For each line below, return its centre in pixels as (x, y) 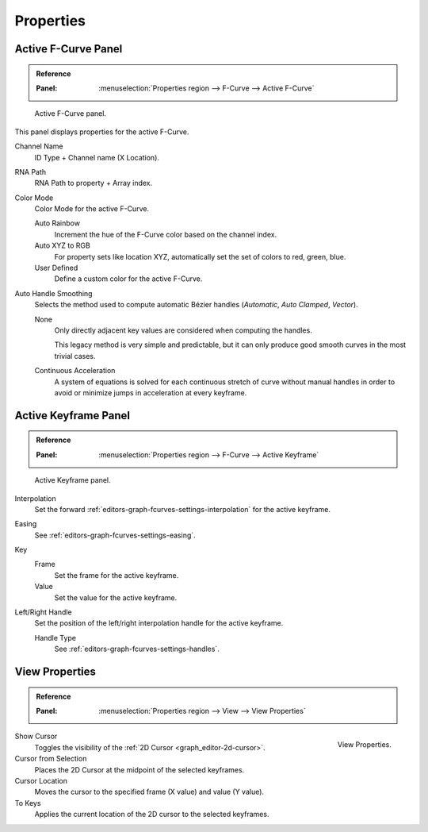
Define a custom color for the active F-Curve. (128, 279)
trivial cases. (75, 356)
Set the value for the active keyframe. (116, 597)
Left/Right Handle (43, 612)
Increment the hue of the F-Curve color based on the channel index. (166, 234)
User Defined (56, 268)
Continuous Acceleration (75, 371)
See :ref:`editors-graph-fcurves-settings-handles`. (137, 649)
